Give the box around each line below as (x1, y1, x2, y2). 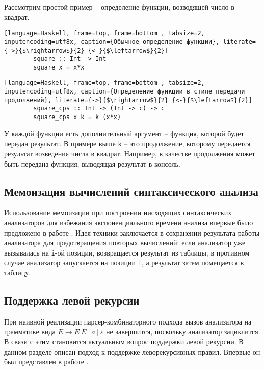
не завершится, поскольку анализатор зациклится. (106, 326, 260, 337)
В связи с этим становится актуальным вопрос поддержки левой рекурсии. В (4, 336, 244, 347)
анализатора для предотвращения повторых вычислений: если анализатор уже (4, 237, 246, 248)
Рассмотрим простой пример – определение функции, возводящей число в (4, 2, 234, 12)
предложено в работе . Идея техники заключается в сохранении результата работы (4, 227, 260, 238)
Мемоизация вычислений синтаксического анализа (4, 183, 258, 199)
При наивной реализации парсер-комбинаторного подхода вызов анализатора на (4, 316, 252, 327)
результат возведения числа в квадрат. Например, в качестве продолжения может (4, 148, 255, 158)
